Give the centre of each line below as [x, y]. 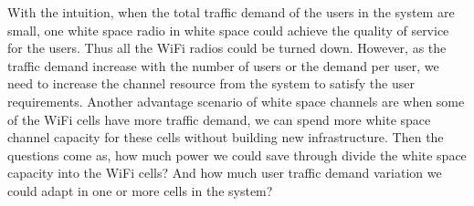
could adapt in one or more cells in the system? [140, 190]
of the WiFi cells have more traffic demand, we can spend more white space [219, 119]
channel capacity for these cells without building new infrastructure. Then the [226, 137]
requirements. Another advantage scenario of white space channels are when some [236, 101]
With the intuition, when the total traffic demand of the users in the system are [231, 12]
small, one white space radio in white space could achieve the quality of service [228, 30]
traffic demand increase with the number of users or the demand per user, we [223, 65]
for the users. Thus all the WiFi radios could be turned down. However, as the [227, 48]
